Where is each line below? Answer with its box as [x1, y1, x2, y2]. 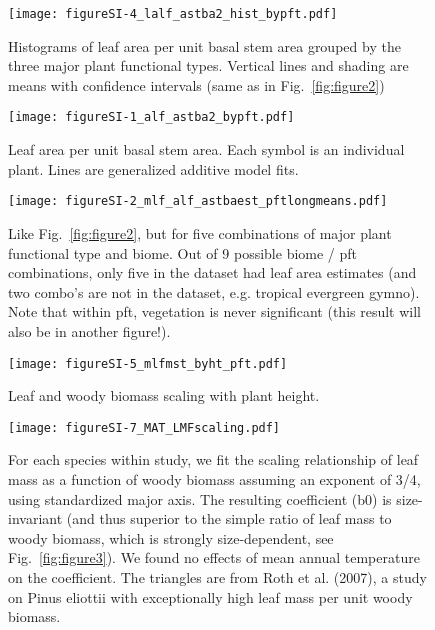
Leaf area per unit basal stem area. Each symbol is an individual [8, 139, 405, 160]
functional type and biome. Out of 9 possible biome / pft [8, 242, 358, 263]
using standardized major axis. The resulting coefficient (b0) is [8, 488, 392, 509]
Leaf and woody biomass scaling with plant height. [8, 385, 320, 406]
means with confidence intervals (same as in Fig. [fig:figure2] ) [8, 74, 385, 95]
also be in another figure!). [8, 320, 171, 341]
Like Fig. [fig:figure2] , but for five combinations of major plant [8, 222, 392, 243]
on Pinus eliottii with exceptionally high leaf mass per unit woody [8, 586, 413, 607]
